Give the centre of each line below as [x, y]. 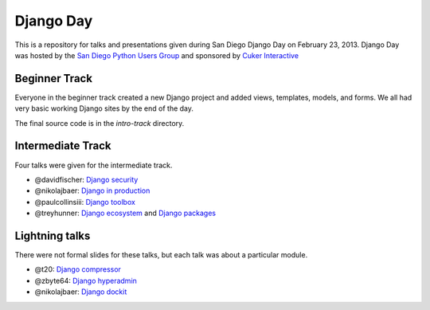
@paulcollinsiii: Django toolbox [85, 202]
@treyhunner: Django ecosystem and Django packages [125, 213]
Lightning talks [53, 235]
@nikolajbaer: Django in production [92, 190]
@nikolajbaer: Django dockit [81, 292]
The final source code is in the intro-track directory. [100, 123]
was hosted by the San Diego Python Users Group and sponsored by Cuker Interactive [156, 55]
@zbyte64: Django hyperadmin [86, 281]
